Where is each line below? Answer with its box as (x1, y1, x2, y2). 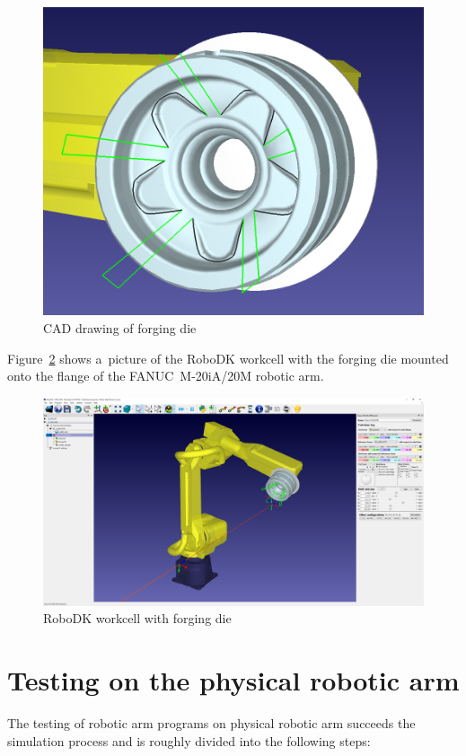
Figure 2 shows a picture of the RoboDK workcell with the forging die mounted (7, 348, 449, 367)
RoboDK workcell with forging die (43, 609, 232, 628)
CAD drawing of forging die (43, 318, 197, 337)
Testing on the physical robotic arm (7, 662, 460, 699)
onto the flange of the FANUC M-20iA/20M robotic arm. (7, 366, 324, 385)
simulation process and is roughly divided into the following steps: (7, 731, 371, 750)
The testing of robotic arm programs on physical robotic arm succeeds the (7, 713, 416, 732)
